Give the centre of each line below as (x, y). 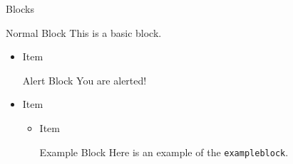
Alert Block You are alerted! (84, 80)
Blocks (20, 9)
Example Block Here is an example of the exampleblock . (164, 152)
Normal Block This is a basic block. (84, 32)
